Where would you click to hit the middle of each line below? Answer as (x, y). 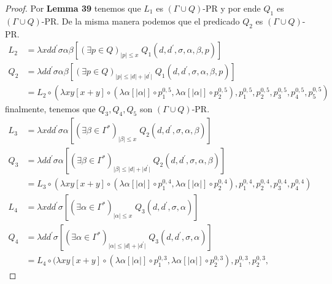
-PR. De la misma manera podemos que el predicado (141, 21)
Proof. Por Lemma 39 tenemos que (73, 8)
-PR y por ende (232, 8)
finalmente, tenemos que (50, 109)
